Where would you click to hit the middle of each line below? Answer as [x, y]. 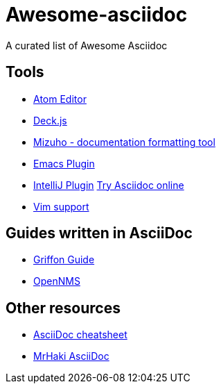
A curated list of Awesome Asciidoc [87, 45]
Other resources [63, 308]
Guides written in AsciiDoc [99, 233]
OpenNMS [57, 281]
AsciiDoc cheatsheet [80, 335]
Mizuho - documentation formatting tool [124, 142]
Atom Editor [60, 99]
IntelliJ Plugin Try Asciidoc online [109, 185]
